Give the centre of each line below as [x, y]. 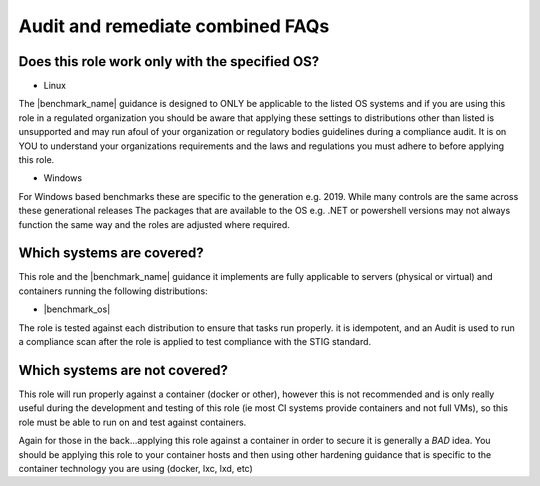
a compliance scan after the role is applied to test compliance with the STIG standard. [195, 342]
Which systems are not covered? [123, 370]
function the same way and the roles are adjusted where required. [154, 224]
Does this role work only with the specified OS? [169, 61]
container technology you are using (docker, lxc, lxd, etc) [136, 468]
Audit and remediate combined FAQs [174, 26]
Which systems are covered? [111, 253]
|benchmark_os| [77, 309]
